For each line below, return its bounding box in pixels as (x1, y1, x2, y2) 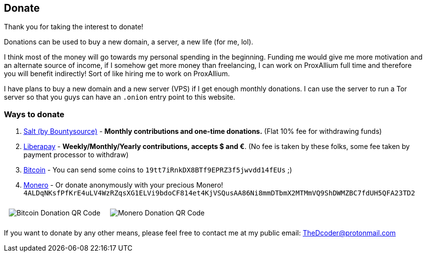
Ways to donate (4, 109, 65, 119)
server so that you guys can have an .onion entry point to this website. (4, 93, 235, 102)
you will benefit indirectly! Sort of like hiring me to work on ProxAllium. (4, 69, 230, 78)
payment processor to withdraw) (23, 150, 129, 159)
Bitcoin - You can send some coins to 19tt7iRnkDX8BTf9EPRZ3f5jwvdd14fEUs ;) (23, 166, 292, 174)
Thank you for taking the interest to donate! (4, 22, 143, 31)
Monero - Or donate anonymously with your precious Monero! (23, 181, 224, 190)
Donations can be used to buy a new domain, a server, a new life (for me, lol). (4, 38, 253, 46)
